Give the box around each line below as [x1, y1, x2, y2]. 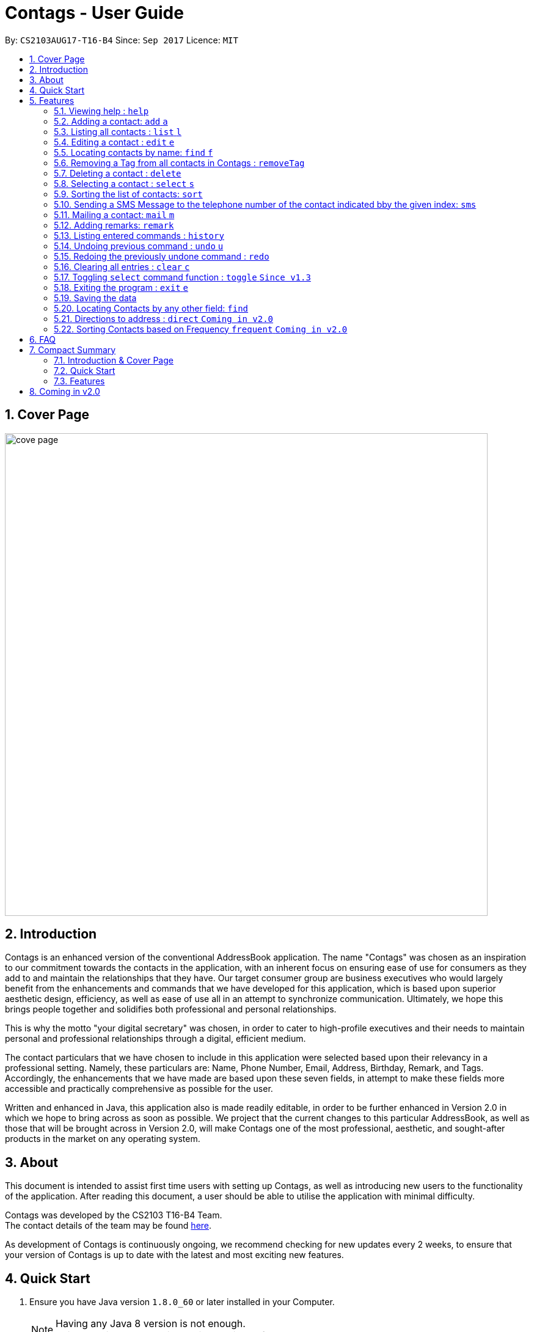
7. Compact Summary [29, 344, 116, 355]
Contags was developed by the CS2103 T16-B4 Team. [5, 1210, 222, 1221]
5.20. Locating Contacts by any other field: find [54, 302, 249, 313]
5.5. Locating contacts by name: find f [54, 147, 213, 158]
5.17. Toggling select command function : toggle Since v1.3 [54, 271, 311, 282]
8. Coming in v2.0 [29, 386, 100, 397]
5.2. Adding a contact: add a [54, 115, 168, 126]
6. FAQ [29, 334, 56, 345]
